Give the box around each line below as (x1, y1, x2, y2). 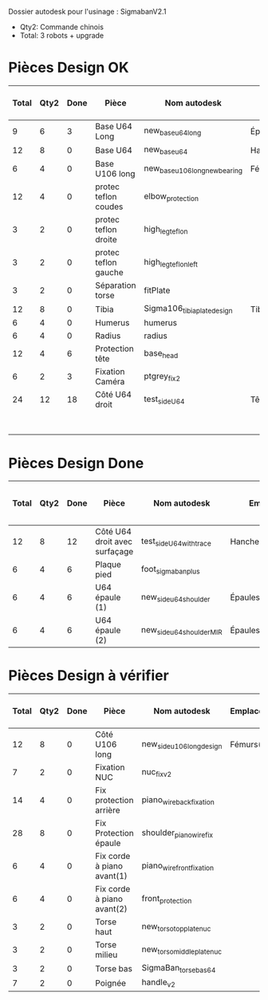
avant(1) (95, 871, 128, 882)
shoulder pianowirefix (141, 827, 214, 840)
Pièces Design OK (8, 59, 129, 77)
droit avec (95, 536, 133, 547)
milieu (95, 949, 118, 960)
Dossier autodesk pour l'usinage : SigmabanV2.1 (8, 7, 167, 16)
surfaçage (95, 546, 134, 557)
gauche (95, 267, 124, 278)
